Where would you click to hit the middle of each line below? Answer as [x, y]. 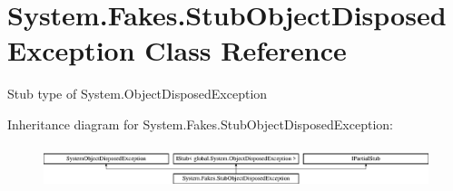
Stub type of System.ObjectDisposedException [138, 94]
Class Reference [246, 50]
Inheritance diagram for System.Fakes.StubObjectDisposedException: [200, 124]
